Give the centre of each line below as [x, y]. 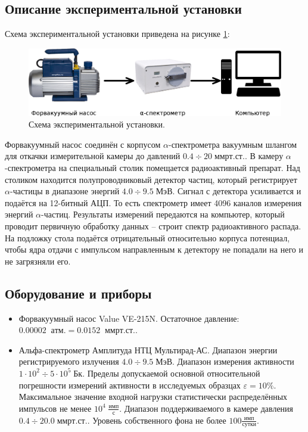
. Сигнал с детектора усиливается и [237, 191]
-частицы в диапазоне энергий [65, 191]
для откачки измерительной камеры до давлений [93, 156]
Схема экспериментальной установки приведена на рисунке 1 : [117, 34]
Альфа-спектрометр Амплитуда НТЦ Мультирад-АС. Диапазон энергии [148, 349]
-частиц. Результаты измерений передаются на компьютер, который [163, 214]
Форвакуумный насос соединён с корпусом [83, 144]
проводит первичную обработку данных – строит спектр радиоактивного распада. [153, 226]
